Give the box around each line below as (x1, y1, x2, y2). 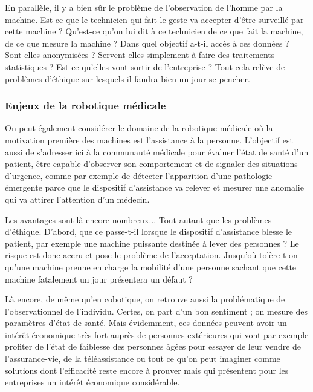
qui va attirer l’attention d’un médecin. (5, 192, 150, 205)
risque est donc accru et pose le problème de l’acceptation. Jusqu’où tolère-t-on (5, 249, 298, 261)
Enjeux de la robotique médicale (5, 98, 166, 113)
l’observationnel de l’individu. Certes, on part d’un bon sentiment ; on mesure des (5, 304, 308, 317)
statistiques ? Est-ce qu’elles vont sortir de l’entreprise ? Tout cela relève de (5, 60, 285, 73)
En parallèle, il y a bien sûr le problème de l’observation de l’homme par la (5, 1, 283, 13)
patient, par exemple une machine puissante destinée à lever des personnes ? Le (5, 237, 299, 249)
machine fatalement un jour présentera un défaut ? (5, 272, 193, 285)
